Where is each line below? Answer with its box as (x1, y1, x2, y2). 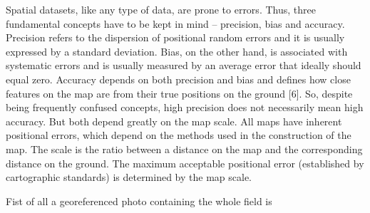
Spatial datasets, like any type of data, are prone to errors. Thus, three (6, 2, 316, 16)
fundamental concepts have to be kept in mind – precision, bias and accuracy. (6, 16, 345, 31)
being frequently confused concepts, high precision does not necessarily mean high (6, 100, 364, 115)
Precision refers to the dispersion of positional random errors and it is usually (6, 30, 345, 45)
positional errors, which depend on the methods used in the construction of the (6, 128, 351, 142)
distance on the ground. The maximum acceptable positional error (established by (6, 155, 364, 170)
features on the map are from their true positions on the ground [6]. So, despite (6, 85, 353, 100)
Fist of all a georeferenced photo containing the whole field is (6, 193, 272, 208)
